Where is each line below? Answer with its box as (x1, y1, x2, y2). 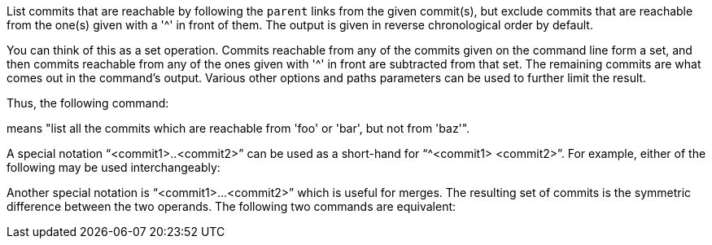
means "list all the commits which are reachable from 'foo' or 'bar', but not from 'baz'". (7, 121, 470, 135)
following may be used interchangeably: (7, 160, 221, 174)
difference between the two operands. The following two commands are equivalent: (7, 199, 456, 213)
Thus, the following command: (7, 96, 169, 110)
